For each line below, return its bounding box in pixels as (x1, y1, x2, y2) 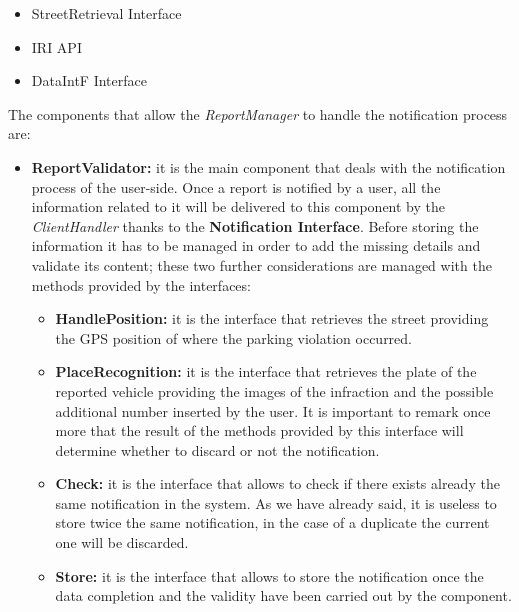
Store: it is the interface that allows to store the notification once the (55, 565, 484, 586)
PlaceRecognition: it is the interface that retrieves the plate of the (55, 361, 477, 382)
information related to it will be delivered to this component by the (31, 196, 446, 217)
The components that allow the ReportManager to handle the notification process (8, 103, 508, 124)
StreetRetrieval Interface (31, 3, 182, 23)
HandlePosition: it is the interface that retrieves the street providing (55, 308, 489, 329)
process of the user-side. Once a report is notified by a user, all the (31, 176, 441, 197)
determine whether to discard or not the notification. (55, 439, 380, 460)
